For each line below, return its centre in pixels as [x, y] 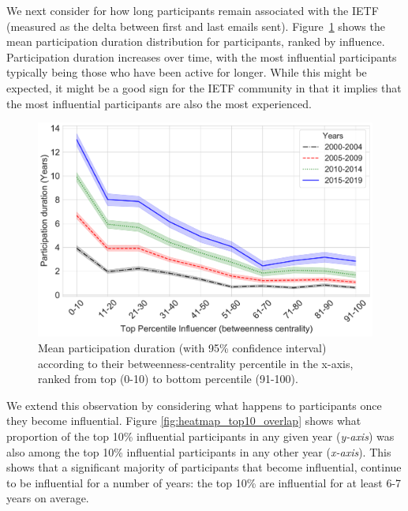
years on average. [48, 498]
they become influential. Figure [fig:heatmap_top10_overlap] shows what [184, 421]
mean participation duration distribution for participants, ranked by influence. [196, 41]
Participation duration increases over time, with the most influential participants [202, 56]
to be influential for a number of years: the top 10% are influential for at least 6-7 [204, 482]
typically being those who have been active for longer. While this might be [187, 72]
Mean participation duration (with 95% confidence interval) [182, 347]
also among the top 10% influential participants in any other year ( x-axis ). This [199, 451]
